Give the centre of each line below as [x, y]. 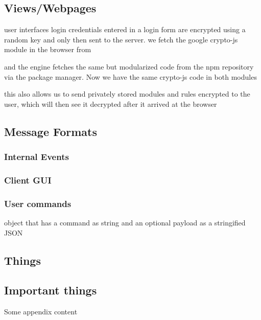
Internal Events [37, 157]
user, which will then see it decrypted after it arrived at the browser [111, 104]
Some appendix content [41, 312]
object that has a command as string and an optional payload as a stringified [125, 223]
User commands [38, 203]
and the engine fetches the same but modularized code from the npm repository [129, 66]
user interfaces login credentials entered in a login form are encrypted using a [125, 29]
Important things [51, 290]
